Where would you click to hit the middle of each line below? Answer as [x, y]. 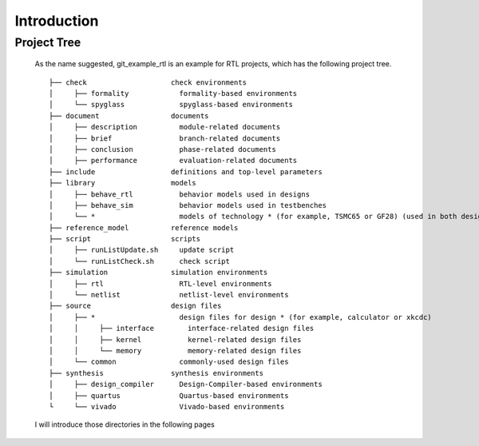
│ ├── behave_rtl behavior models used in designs [180, 194]
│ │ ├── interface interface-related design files [182, 329]
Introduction [57, 21]
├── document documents [129, 115]
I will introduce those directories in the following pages [125, 424]
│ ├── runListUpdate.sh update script [142, 250]
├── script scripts [125, 239]
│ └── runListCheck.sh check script [140, 261]
